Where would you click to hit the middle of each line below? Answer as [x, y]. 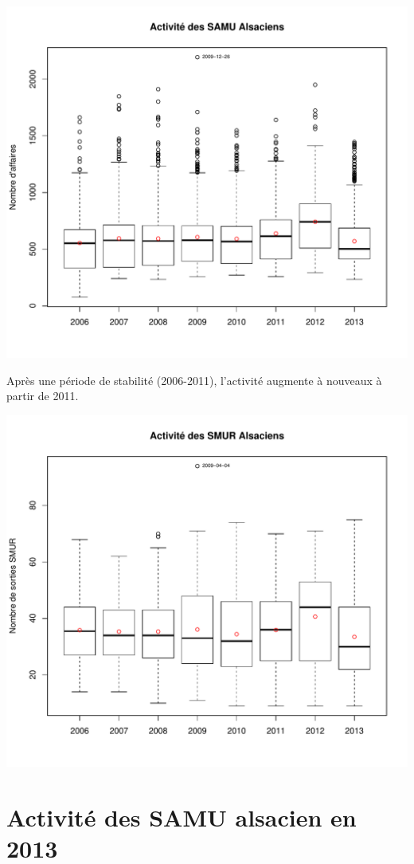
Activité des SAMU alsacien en [182, 817]
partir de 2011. [43, 396]
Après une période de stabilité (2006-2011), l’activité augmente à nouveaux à [194, 380]
